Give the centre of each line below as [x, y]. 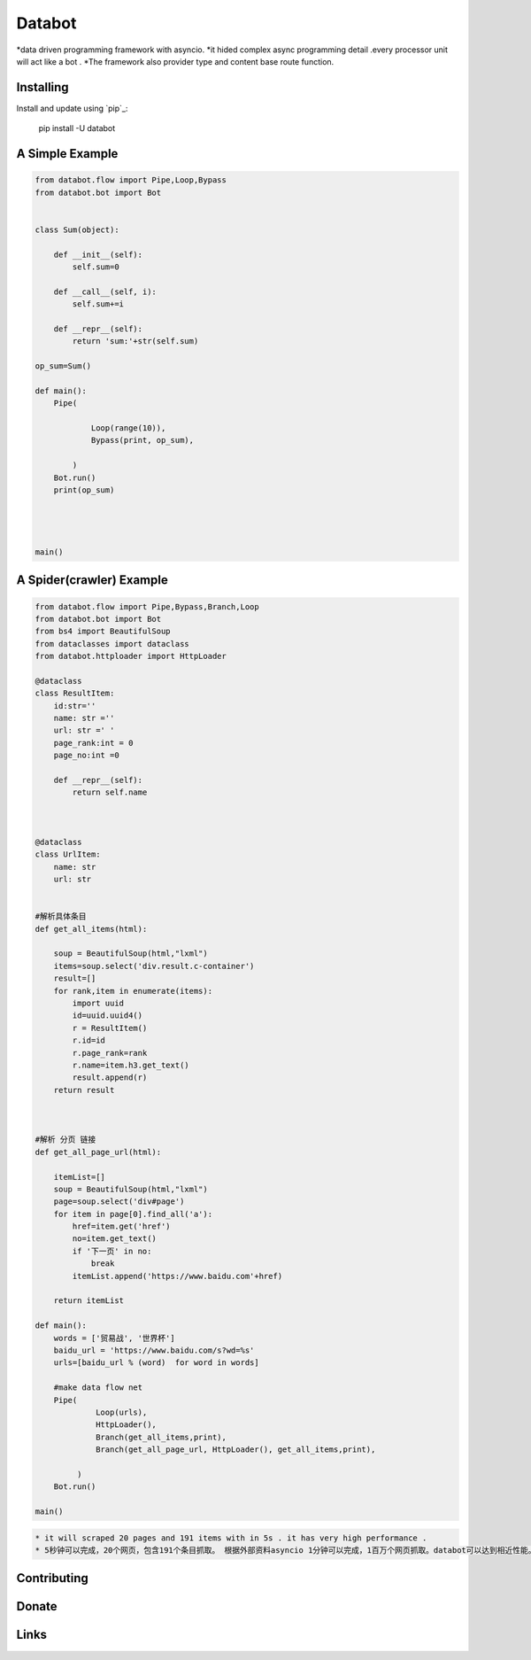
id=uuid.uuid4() [108, 1016]
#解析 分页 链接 [65, 1140]
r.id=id [89, 1040]
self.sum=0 [96, 267]
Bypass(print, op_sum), [142, 440]
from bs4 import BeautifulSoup [103, 632]
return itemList [88, 1301]
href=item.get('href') [122, 1226]
